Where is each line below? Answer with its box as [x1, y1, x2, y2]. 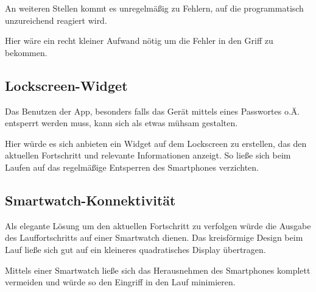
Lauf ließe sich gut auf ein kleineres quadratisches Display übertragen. [5, 243, 266, 255]
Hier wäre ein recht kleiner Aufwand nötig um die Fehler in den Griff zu [5, 34, 273, 47]
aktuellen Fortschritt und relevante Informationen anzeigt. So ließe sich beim [5, 149, 291, 162]
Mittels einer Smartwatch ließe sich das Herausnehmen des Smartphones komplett [5, 263, 311, 276]
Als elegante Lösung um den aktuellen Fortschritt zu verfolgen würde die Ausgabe [5, 219, 311, 232]
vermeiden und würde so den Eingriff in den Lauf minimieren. [5, 276, 236, 288]
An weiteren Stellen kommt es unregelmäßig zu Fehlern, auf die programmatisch [5, 2, 304, 14]
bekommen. [5, 46, 47, 59]
